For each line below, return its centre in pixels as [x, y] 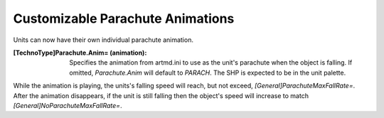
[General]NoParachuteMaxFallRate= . [68, 105]
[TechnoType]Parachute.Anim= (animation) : [80, 53]
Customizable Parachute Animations [124, 18]
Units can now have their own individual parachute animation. [103, 40]
